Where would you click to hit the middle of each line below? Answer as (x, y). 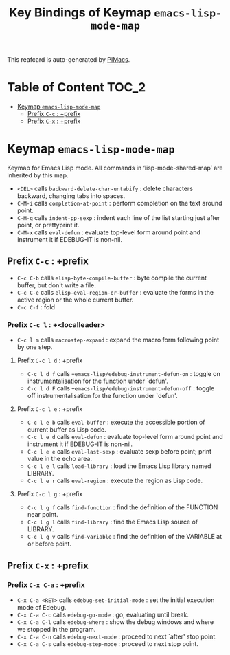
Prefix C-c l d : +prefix (50, 360)
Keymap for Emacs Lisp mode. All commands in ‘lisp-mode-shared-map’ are (115, 168)
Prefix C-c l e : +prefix (50, 409)
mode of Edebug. (42, 607)
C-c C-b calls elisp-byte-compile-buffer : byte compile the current (112, 278)
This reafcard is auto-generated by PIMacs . (69, 60)
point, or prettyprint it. (48, 225)
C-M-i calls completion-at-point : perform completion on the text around (119, 203)
